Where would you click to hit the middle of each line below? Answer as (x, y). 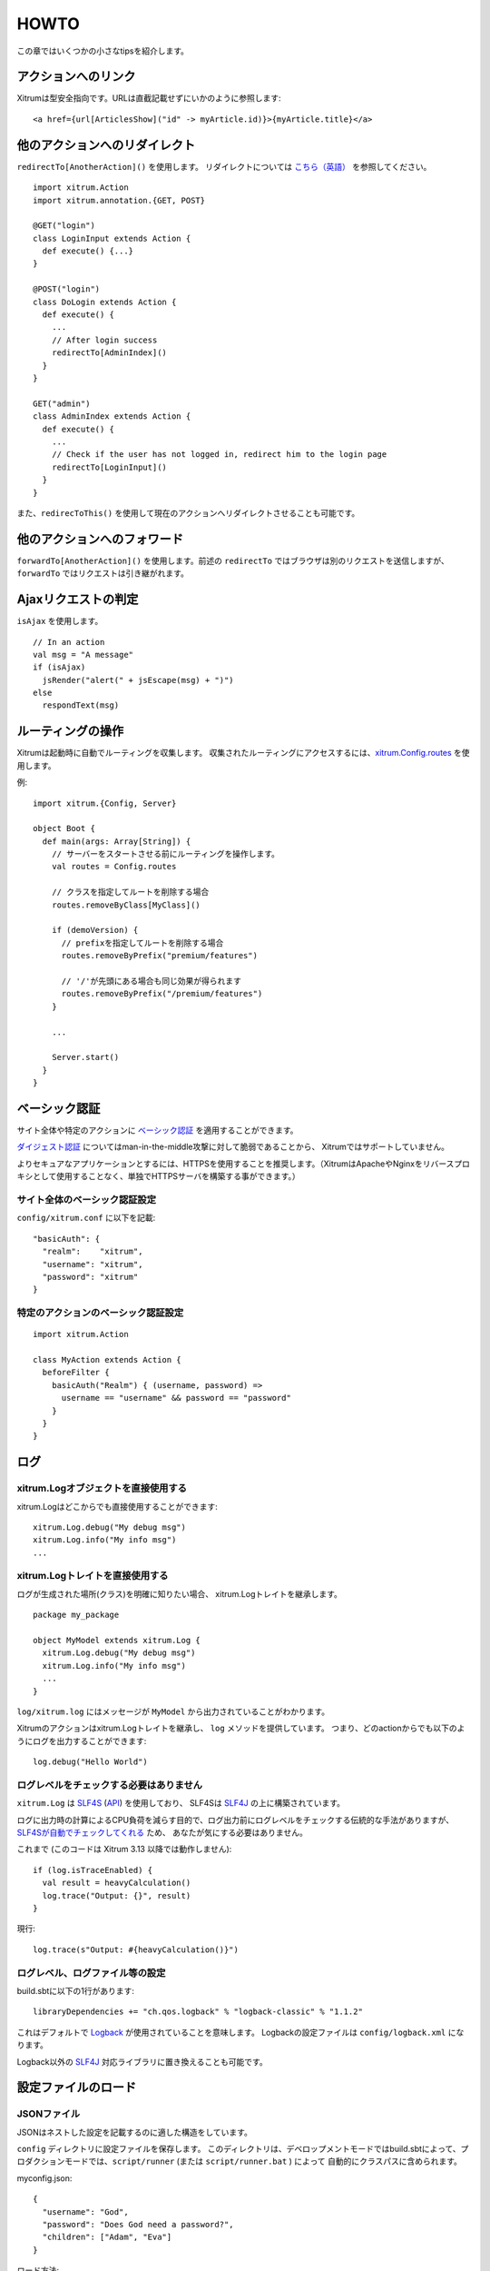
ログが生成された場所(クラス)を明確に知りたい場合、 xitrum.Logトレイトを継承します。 (179, 1593)
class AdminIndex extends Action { (112, 417)
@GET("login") (64, 226)
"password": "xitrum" (90, 1277)
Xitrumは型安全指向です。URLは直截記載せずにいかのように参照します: (149, 98)
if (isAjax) (59, 667)
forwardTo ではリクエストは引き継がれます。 (103, 573)
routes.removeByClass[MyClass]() (126, 905)
